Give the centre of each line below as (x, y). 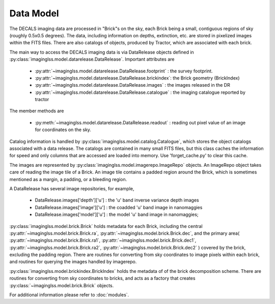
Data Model (34, 13)
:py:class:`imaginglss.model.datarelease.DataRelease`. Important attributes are (92, 59)
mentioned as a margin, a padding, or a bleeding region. (68, 179)
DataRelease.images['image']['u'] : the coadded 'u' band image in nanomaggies (119, 207)
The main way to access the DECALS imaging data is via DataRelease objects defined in (102, 52)
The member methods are (37, 111)
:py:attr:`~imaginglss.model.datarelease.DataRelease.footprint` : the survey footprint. (124, 71)
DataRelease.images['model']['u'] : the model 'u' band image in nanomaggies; (117, 215)
